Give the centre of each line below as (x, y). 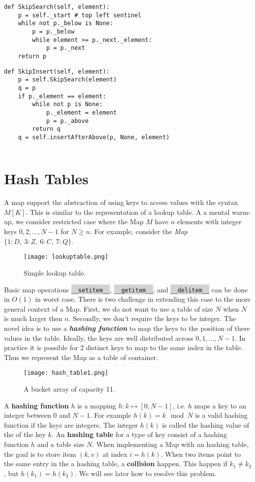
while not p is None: (67, 104)
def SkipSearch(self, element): (57, 7)
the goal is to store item (40, 454)
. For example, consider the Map (139, 231)
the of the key (25, 434)
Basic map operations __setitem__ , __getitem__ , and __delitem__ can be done (126, 289)
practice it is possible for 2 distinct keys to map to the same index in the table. (124, 347)
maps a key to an (220, 405)
